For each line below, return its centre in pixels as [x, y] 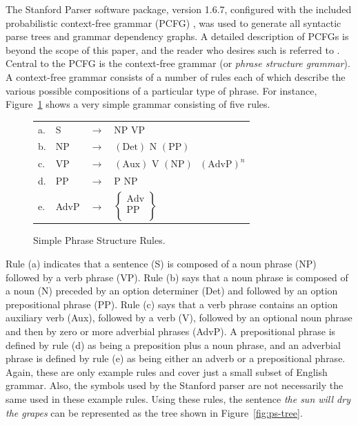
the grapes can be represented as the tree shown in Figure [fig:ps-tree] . [154, 412]
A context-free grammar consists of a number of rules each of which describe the [176, 76]
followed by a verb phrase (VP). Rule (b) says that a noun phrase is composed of [177, 277]
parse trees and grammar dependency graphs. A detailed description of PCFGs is [177, 36]
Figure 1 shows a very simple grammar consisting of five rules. [138, 104]
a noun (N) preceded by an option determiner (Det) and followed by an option [172, 291]
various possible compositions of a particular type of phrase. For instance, [161, 90]
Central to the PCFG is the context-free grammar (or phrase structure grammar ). [178, 63]
